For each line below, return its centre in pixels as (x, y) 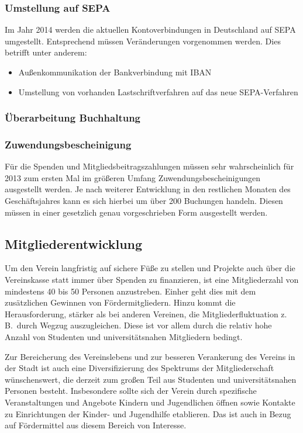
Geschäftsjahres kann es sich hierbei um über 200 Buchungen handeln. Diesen (144, 201)
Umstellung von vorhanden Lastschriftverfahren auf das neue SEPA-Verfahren (158, 91)
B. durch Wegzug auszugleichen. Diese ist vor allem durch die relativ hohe (138, 325)
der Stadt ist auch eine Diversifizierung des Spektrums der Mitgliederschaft (140, 368)
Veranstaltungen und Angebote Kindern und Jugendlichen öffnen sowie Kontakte (150, 402)
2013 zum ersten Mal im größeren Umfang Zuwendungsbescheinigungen (133, 177)
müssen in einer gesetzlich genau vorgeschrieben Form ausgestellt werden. (136, 212)
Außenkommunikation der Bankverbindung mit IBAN (115, 72)
